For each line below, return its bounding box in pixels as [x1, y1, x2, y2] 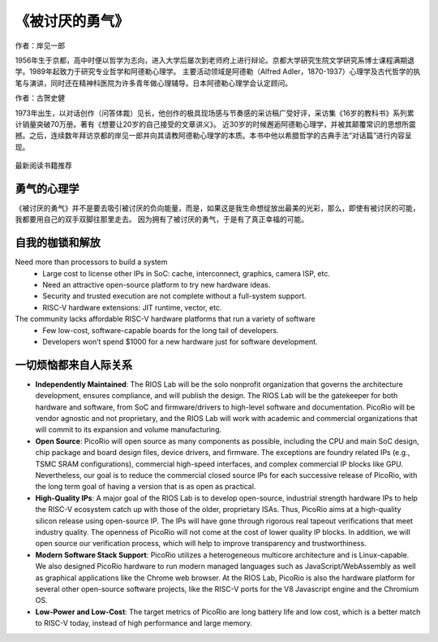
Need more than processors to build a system [15, 257, 168, 267]
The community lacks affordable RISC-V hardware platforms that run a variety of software [15, 314, 316, 324]
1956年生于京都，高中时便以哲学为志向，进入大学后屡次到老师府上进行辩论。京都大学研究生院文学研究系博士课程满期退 [15, 55, 415, 65]
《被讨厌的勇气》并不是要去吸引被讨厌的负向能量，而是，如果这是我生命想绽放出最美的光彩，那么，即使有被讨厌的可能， [15, 203, 420, 213]
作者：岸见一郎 [15, 41, 65, 50]
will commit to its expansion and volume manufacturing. [35, 425, 222, 435]
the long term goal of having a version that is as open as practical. [35, 482, 256, 492]
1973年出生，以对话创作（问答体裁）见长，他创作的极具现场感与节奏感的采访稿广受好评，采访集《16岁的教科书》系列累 [15, 108, 414, 118]
